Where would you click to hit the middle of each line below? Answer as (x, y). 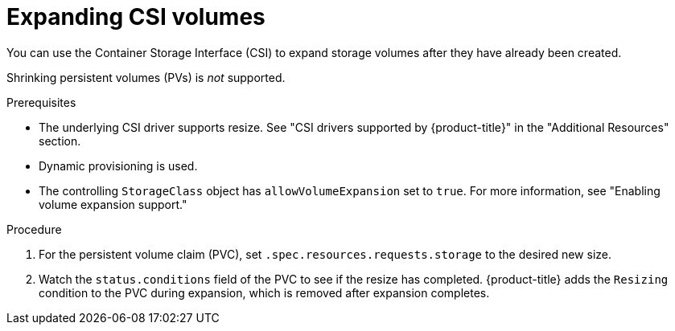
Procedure (34, 229)
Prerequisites (41, 102)
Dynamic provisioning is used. (118, 165)
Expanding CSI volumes (136, 17)
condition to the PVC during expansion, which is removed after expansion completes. (264, 292)
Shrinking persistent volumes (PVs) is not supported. (146, 77)
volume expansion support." (113, 204)
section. (60, 141)
